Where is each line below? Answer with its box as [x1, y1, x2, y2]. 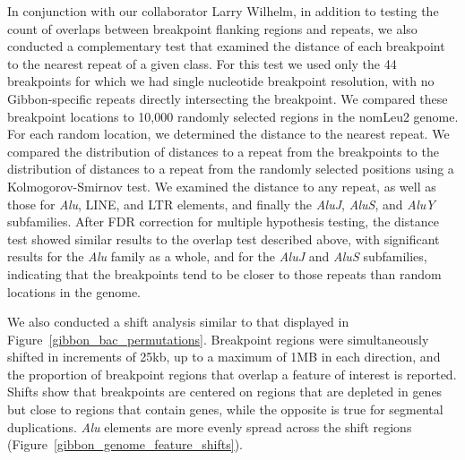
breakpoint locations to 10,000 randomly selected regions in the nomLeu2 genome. [7, 106, 459, 125]
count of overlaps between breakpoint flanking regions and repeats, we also [7, 19, 418, 38]
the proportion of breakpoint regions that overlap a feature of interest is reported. [7, 364, 457, 383]
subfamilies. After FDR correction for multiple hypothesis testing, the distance [7, 212, 439, 231]
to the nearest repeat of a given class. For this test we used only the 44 [7, 54, 397, 72]
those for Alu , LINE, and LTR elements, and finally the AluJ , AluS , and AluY [7, 194, 435, 213]
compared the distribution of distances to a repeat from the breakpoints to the [7, 141, 439, 160]
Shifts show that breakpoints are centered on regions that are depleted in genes [7, 382, 443, 401]
